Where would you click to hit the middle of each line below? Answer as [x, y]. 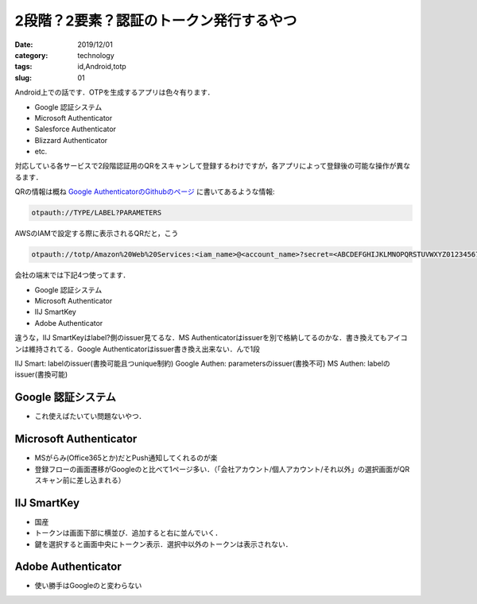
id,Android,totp [102, 67]
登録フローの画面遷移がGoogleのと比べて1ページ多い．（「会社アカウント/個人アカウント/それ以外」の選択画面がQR [222, 469]
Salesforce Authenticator [76, 129]
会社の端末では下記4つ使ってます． [72, 275]
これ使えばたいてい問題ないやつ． [90, 416]
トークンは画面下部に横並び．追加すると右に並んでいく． [128, 533]
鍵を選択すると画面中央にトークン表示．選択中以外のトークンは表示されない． [163, 544]
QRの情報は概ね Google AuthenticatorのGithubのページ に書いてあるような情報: [145, 192]
